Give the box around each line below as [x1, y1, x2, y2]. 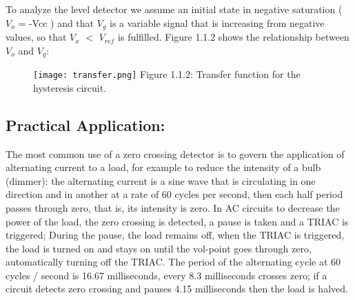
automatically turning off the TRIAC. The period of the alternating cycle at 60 [6, 254, 341, 269]
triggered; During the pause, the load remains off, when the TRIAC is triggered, [6, 228, 345, 242]
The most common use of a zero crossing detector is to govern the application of [6, 146, 345, 161]
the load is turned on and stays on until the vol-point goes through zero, [6, 241, 312, 255]
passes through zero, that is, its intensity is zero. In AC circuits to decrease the [6, 200, 340, 214]
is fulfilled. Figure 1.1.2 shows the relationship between [118, 30, 349, 44]
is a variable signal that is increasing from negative [110, 15, 325, 30]
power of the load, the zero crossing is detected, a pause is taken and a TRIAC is [6, 214, 349, 228]
